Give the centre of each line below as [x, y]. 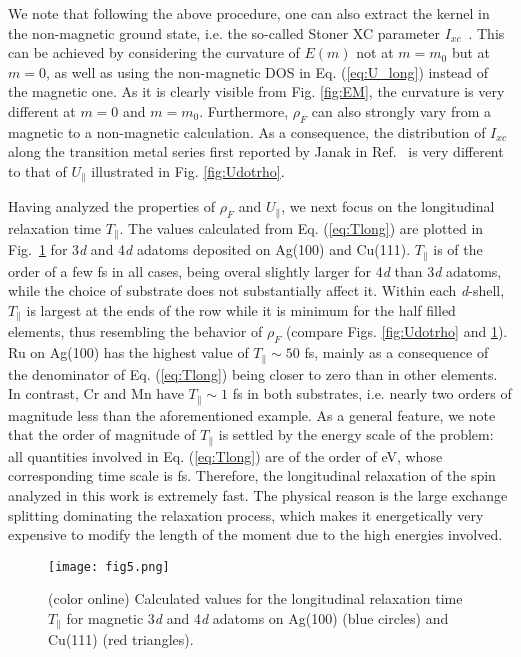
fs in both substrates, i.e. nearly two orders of [372, 393]
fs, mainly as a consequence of [396, 352]
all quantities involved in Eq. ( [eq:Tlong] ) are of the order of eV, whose [225, 455]
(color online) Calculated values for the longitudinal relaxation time [255, 598]
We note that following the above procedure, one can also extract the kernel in [249, 13]
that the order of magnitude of [102, 434]
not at [375, 52]
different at [42, 110]
